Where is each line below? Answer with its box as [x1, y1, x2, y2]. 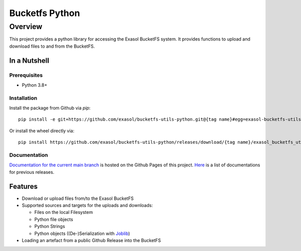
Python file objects [34, 216, 73, 222]
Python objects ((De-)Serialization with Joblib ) [34, 230, 130, 236]
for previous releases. [9, 169, 55, 175]
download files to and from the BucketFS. [9, 43, 95, 49]
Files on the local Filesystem [34, 209, 93, 215]
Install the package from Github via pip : [9, 105, 91, 111]
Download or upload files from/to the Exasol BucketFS [22, 195, 134, 201]
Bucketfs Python [9, 8, 80, 19]
